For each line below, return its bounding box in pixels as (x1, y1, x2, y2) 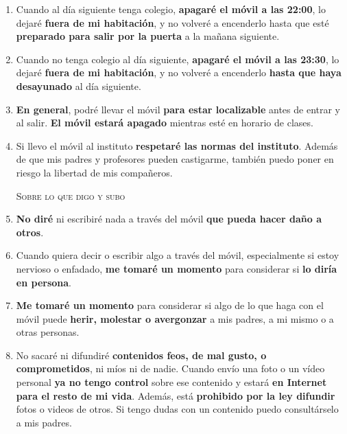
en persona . (16, 275, 71, 289)
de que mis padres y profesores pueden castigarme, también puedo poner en (16, 152, 334, 166)
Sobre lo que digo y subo (16, 188, 125, 203)
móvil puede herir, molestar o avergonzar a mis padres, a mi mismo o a (16, 311, 334, 325)
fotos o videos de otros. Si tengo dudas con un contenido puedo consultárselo (16, 402, 339, 416)
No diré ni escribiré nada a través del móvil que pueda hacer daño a (16, 212, 322, 226)
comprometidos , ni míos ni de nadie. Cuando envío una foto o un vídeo (16, 361, 325, 376)
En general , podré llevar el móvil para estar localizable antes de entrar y (16, 102, 340, 116)
